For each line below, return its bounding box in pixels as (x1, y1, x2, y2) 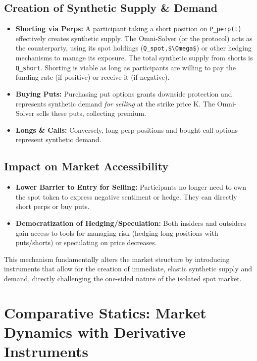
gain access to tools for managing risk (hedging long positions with (15, 227, 218, 238)
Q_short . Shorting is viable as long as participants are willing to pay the (15, 62, 236, 72)
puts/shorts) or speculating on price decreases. (15, 237, 157, 248)
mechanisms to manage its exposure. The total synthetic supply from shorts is (15, 52, 253, 63)
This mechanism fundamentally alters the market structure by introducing (4, 254, 230, 264)
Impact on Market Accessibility (4, 158, 169, 174)
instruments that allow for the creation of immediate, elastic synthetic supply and (4, 263, 253, 274)
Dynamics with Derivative (4, 321, 186, 342)
